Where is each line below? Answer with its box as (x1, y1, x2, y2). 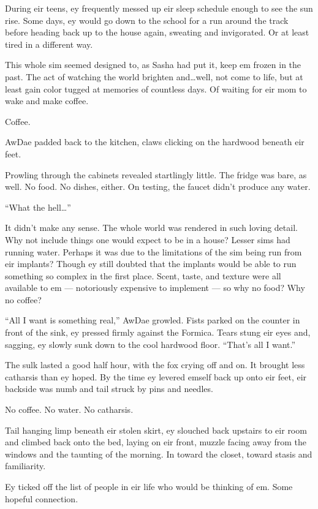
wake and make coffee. (5, 94, 89, 107)
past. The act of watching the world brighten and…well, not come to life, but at (5, 70, 303, 83)
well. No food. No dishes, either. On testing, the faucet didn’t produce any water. (5, 180, 311, 193)
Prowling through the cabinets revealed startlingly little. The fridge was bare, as (5, 168, 307, 181)
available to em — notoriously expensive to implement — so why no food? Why (5, 281, 305, 294)
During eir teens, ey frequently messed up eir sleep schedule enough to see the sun (5, 2, 313, 14)
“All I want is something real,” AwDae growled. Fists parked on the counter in (5, 314, 300, 326)
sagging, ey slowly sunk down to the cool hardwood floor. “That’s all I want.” (5, 337, 296, 350)
